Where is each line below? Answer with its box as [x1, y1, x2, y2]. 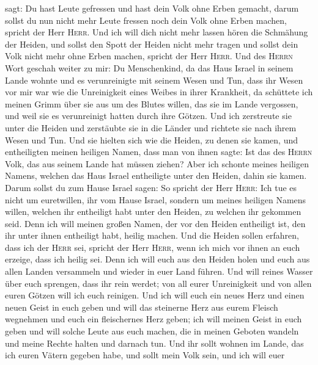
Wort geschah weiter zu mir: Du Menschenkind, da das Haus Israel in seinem [5, 61, 294, 74]
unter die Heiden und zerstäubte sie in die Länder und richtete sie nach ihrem [5, 121, 297, 134]
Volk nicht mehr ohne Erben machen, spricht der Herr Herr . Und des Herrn [5, 49, 293, 62]
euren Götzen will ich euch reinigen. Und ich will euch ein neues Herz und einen [5, 289, 305, 302]
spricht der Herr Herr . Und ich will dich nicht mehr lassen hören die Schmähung [5, 26, 308, 38]
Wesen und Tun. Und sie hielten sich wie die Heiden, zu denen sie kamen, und [5, 133, 298, 146]
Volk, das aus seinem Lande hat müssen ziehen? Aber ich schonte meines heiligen [5, 157, 309, 170]
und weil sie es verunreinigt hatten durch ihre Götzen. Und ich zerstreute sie [5, 109, 292, 122]
